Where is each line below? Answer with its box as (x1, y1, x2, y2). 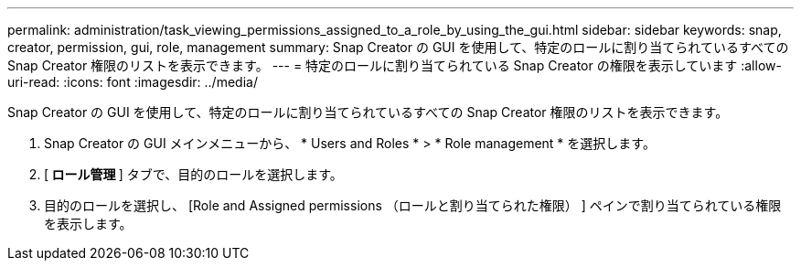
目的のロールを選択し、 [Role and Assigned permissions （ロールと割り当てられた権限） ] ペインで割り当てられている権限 (44, 198, 782, 213)
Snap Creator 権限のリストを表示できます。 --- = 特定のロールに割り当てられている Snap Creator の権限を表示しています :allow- (7, 58, 782, 73)
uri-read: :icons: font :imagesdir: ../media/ (7, 74, 258, 90)
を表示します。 (44, 216, 133, 231)
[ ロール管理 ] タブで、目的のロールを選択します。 (44, 166, 343, 182)
